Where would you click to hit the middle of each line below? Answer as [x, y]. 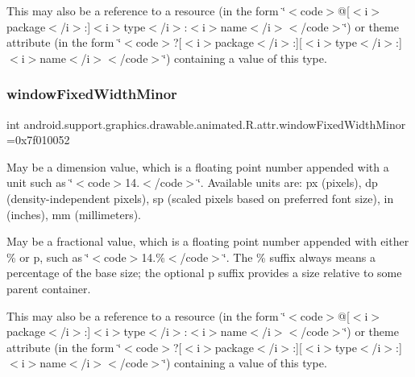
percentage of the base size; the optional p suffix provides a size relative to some [204, 273]
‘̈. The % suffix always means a [299, 257]
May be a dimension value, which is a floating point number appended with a [198, 166]
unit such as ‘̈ [40, 182]
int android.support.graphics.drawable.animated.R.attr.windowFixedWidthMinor [206, 124]
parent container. [49, 288]
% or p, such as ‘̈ [48, 257]
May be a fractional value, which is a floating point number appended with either [208, 241]
